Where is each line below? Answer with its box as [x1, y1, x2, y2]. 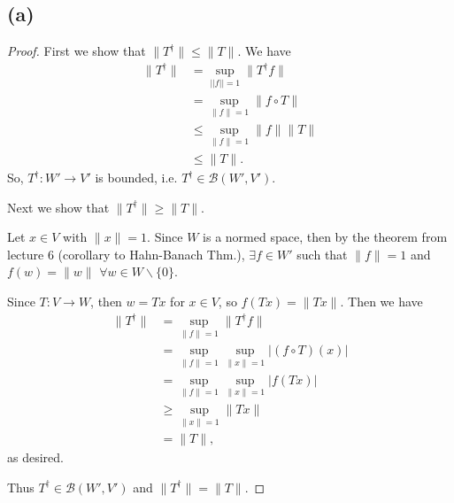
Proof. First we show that [7, 42, 146, 60]
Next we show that [7, 197, 110, 216]
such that [296, 244, 348, 263]
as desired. [7, 448, 64, 467]
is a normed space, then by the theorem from [203, 228, 448, 246]
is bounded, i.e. [95, 168, 178, 187]
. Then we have [340, 292, 423, 311]
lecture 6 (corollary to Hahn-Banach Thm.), [7, 244, 245, 263]
